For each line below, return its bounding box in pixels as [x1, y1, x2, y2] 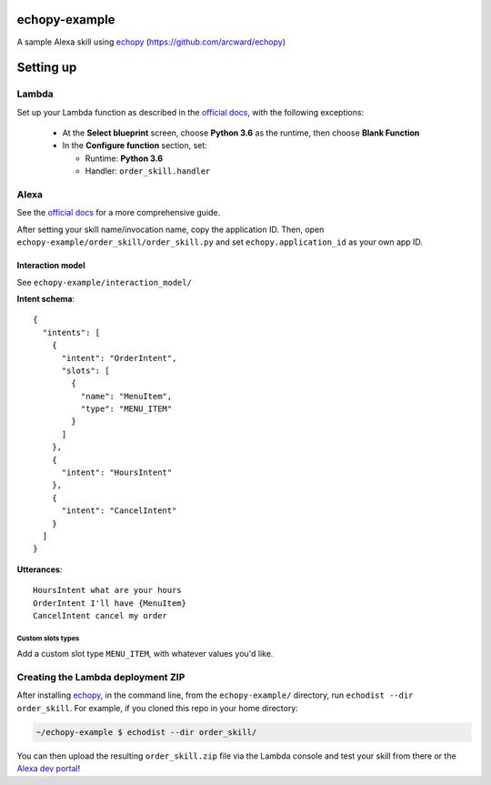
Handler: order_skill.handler [85, 166, 211, 176]
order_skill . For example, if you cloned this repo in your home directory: [16, 702, 299, 713]
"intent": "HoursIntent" [61, 468, 173, 478]
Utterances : [16, 564, 63, 575]
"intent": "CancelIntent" [61, 506, 177, 516]
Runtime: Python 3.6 [85, 153, 164, 164]
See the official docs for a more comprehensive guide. [16, 207, 221, 218]
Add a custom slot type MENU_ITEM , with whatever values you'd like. [16, 649, 274, 659]
